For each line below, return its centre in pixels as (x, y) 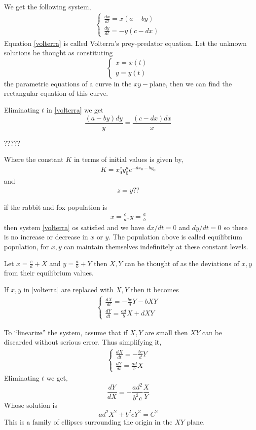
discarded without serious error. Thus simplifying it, (83, 342)
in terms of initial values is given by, (128, 159)
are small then (166, 332)
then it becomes (155, 289)
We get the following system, (48, 6)
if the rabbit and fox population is (56, 207)
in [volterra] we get (75, 110)
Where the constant (34, 159)
